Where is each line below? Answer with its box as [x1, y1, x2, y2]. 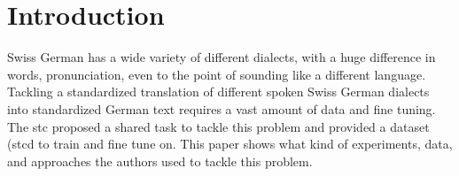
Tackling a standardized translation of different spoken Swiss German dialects [7, 82, 430, 101]
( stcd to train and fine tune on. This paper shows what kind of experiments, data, [7, 134, 453, 153]
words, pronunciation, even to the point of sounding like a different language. [7, 65, 426, 83]
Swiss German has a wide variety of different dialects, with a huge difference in [7, 48, 436, 66]
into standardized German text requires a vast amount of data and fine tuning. [7, 99, 436, 118]
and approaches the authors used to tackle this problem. [7, 151, 313, 170]
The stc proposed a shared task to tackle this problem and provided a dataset [7, 117, 430, 135]
